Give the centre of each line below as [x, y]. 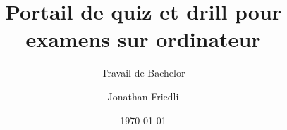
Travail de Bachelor [143, 73]
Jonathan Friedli [143, 96]
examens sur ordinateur [143, 39]
